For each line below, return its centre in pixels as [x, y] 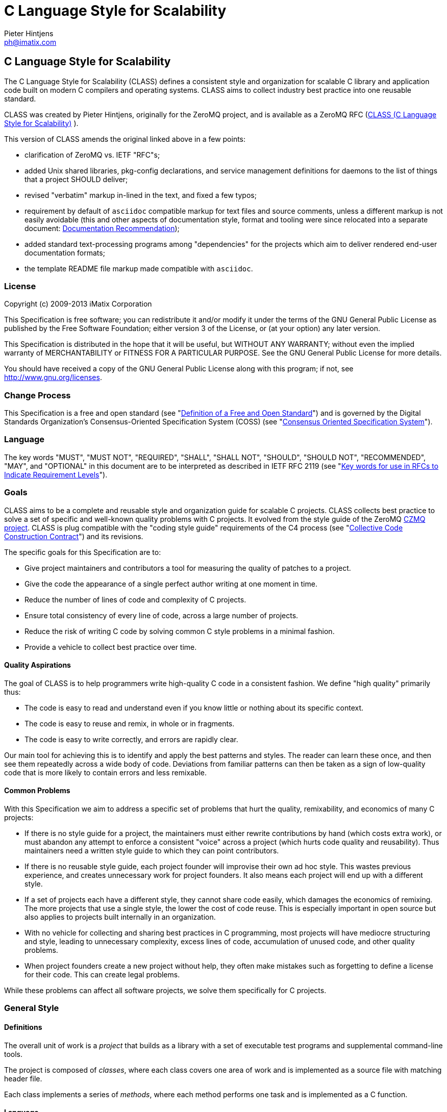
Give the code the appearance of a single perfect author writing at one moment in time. [171, 584]
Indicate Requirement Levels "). [56, 474]
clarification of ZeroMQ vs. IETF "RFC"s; [92, 155]
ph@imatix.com [30, 42]
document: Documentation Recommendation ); [102, 228]
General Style [32, 1008]
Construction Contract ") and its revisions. [74, 536]
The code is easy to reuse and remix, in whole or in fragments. [130, 723]
